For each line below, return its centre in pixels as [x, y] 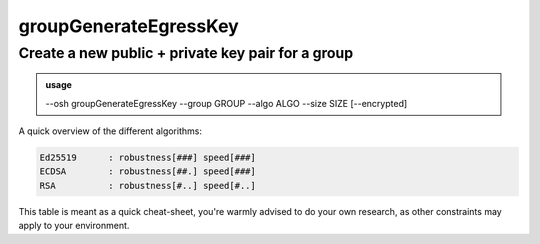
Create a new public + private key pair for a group [186, 53]
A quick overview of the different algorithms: [110, 131]
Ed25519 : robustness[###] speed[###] [148, 157]
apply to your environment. [74, 226]
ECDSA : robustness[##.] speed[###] [148, 171]
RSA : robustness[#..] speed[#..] [148, 185]
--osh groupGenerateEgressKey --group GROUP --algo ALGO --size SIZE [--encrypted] [226, 103]
